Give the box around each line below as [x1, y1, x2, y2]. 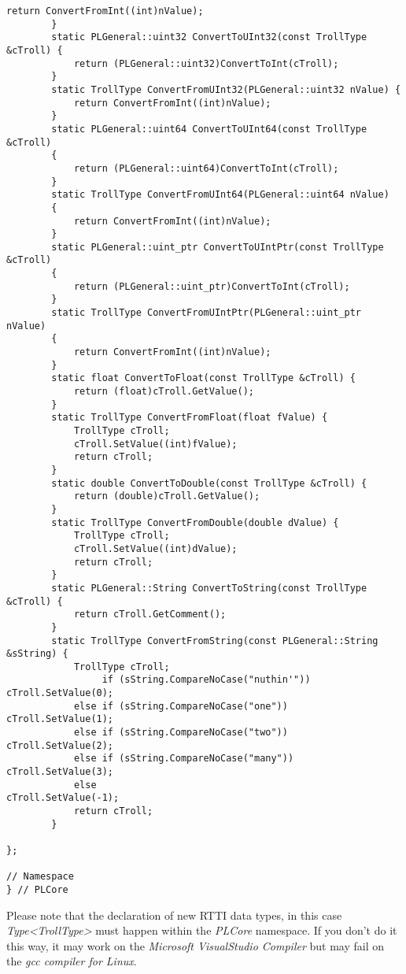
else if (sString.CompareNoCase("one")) [73, 700, 288, 712]
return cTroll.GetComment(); [73, 609, 227, 620]
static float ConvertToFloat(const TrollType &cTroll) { [51, 372, 356, 384]
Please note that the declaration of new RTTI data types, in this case [6, 906, 342, 923]
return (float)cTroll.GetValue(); [73, 386, 254, 398]
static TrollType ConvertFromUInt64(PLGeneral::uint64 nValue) [51, 189, 389, 201]
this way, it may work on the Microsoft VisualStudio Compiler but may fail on [6, 937, 385, 954]
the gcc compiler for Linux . [6, 953, 137, 969]
